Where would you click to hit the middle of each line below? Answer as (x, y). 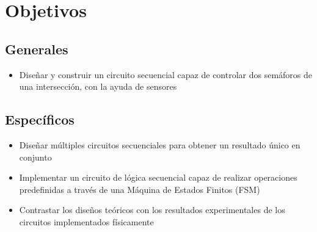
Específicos (40, 119)
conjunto (35, 157)
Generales (37, 49)
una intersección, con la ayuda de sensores (98, 86)
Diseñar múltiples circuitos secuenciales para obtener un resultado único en (160, 144)
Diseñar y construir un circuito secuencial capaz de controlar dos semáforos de (166, 74)
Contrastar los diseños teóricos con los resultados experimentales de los (152, 210)
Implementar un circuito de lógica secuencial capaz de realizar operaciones (158, 177)
